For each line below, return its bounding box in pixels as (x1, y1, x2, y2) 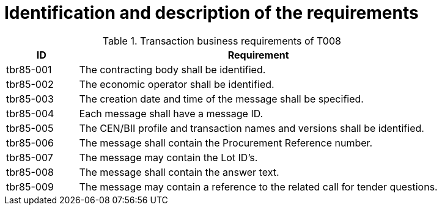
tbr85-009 (6, 180, 54, 193)
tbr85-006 (6, 136, 54, 149)
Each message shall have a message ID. (79, 107, 263, 120)
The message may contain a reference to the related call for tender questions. (79, 180, 438, 193)
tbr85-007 (6, 151, 53, 164)
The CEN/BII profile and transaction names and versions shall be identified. (79, 121, 424, 134)
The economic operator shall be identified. (79, 78, 274, 90)
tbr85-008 (6, 165, 54, 178)
